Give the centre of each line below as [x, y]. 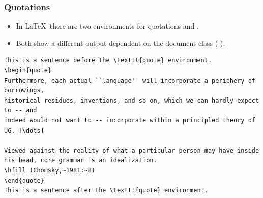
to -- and [21, 110]
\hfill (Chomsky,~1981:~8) [50, 170]
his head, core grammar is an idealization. [81, 160]
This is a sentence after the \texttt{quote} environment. [106, 191]
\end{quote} [24, 180]
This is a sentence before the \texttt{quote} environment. [108, 60]
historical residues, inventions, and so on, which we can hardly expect [132, 100]
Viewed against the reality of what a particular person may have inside [132, 150]
